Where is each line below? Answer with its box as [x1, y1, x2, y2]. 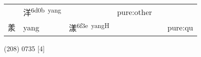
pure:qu [167, 21, 193, 33]
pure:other [117, 6, 152, 17]
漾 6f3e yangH [69, 21, 109, 34]
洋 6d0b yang [23, 5, 62, 18]
